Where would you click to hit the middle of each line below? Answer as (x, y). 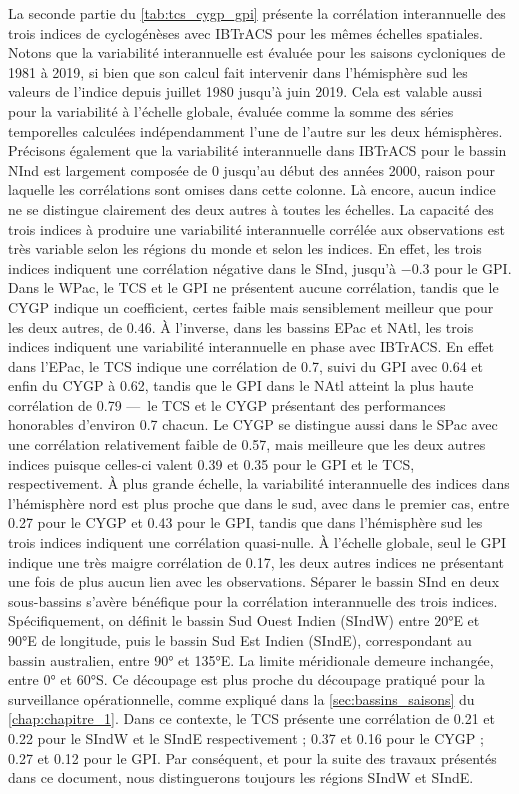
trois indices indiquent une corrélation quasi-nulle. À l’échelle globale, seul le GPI (257, 542)
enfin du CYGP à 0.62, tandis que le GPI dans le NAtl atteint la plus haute (241, 385)
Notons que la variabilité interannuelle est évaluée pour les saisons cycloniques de (257, 52)
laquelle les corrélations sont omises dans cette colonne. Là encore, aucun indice (252, 189)
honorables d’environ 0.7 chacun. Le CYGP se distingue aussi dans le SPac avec (253, 424)
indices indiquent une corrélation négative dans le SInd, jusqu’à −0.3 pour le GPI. (260, 267)
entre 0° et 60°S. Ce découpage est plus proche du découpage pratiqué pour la (247, 679)
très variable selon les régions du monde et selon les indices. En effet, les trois (245, 248)
